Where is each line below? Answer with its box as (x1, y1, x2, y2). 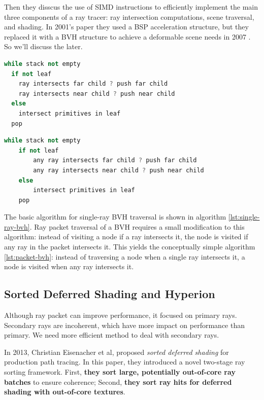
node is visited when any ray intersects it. (4, 261, 134, 272)
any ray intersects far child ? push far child (33, 157, 197, 164)
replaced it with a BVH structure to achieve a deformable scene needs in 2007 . (4, 31, 251, 42)
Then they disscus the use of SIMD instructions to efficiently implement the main (4, 2, 258, 12)
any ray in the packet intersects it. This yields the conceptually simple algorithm (4, 241, 255, 252)
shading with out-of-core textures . (4, 386, 125, 397)
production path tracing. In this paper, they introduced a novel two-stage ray (4, 356, 245, 367)
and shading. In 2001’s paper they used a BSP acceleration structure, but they (4, 21, 249, 32)
